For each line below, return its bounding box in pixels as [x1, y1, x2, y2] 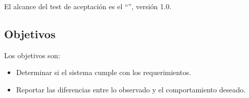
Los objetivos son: [4, 50, 60, 60]
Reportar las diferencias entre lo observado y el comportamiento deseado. [16, 84, 246, 94]
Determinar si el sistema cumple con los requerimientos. [16, 67, 191, 78]
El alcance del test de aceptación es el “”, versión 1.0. [4, 1, 172, 11]
